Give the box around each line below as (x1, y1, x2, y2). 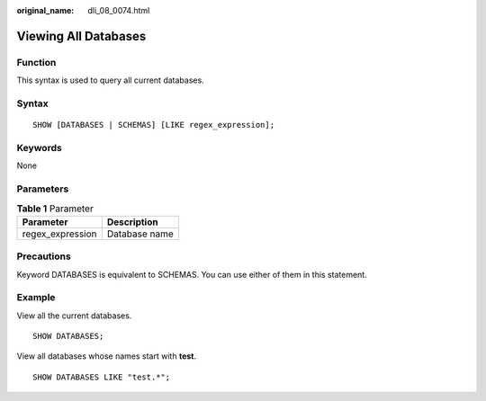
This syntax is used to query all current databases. (16, 75, 204, 85)
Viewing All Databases (16, 28, 147, 44)
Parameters (16, 183, 69, 195)
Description (106, 216, 158, 228)
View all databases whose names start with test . (16, 351, 197, 361)
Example (16, 291, 56, 304)
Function (16, 56, 57, 68)
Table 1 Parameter (16, 202, 94, 215)
